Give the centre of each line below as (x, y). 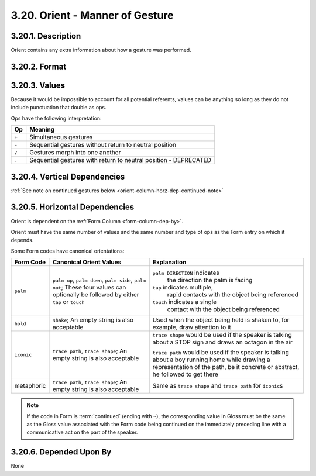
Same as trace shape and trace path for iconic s (218, 386)
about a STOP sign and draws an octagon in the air (222, 342)
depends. (22, 240)
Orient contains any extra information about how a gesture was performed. (101, 50)
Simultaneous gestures (61, 137)
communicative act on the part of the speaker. (82, 432)
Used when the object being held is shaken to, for (221, 320)
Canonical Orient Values (87, 262)
